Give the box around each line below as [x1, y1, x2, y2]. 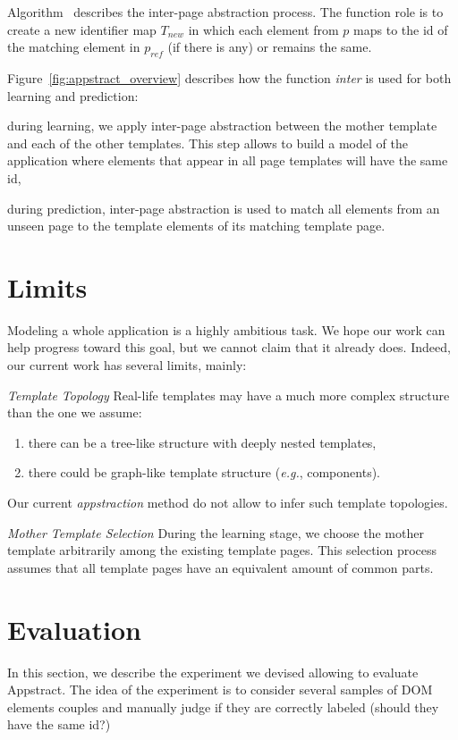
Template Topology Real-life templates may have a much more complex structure [7, 385, 450, 404]
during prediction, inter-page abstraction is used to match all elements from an [7, 198, 440, 217]
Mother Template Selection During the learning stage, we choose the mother [7, 523, 424, 542]
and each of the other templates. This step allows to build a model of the [7, 133, 408, 152]
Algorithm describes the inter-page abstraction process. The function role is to [7, 3, 444, 21]
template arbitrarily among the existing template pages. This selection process [7, 541, 437, 559]
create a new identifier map [7, 20, 157, 38]
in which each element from [188, 20, 339, 38]
